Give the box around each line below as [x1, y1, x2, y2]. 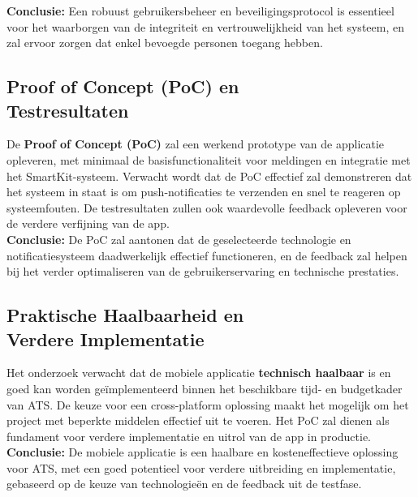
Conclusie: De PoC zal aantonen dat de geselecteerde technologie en [6, 230, 351, 247]
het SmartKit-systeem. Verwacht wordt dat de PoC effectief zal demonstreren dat [6, 167, 412, 184]
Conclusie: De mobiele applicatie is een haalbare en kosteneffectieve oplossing [6, 443, 399, 461]
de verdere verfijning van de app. [6, 215, 170, 232]
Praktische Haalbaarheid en [6, 302, 244, 328]
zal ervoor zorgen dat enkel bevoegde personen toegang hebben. [6, 34, 323, 51]
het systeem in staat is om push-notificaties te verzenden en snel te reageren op [6, 183, 401, 200]
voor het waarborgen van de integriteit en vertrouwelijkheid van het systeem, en [6, 18, 404, 35]
